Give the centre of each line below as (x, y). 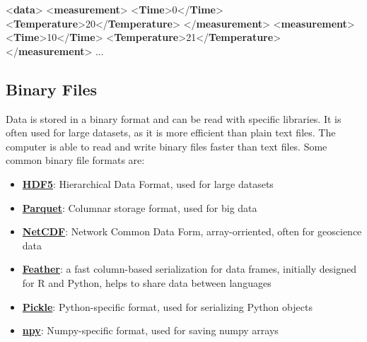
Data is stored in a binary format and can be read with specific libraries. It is (174, 118)
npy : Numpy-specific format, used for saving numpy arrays (150, 330)
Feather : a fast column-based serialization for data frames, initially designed (189, 269)
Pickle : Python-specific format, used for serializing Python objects (167, 306)
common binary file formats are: (75, 160)
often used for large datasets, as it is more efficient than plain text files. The (171, 132)
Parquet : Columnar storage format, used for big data (140, 207)
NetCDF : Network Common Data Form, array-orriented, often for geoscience (192, 231)
